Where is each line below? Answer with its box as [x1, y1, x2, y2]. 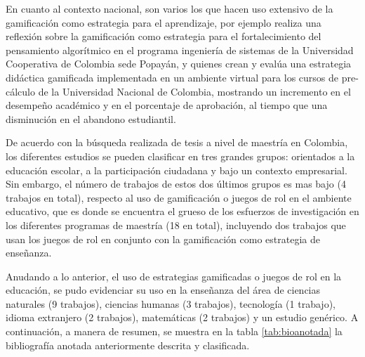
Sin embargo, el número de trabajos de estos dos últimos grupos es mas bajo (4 [6, 176, 346, 191]
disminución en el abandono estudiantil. [6, 111, 176, 126]
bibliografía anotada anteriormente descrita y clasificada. [6, 337, 250, 352]
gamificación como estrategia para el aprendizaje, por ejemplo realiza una [6, 15, 321, 30]
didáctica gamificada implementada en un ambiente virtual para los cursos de [6, 70, 339, 84]
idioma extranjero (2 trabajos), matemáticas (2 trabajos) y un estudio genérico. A [6, 310, 359, 325]
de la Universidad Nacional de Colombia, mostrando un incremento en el [38, 84, 351, 98]
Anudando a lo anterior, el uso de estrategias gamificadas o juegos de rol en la [6, 268, 342, 283]
